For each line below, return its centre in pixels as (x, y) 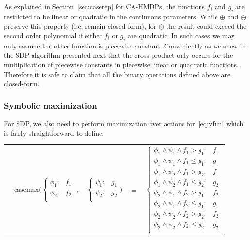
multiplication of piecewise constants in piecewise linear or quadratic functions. (121, 64)
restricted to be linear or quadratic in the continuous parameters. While (111, 16)
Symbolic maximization (50, 105)
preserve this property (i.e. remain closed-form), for (80, 26)
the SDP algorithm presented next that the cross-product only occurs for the (118, 55)
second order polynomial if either (53, 35)
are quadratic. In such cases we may (181, 35)
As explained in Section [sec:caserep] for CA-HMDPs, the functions (104, 6)
